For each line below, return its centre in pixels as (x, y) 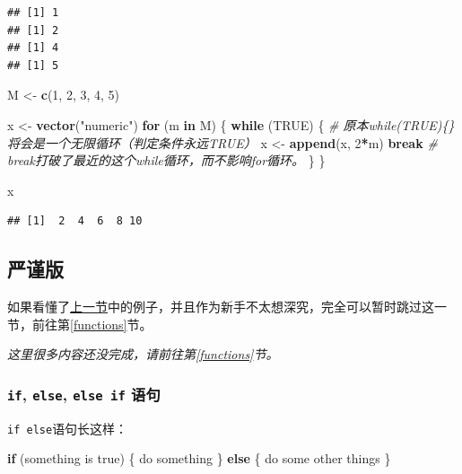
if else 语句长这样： (68, 428)
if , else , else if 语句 (84, 394)
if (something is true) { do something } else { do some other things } (199, 458)
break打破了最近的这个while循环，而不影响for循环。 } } (166, 160)
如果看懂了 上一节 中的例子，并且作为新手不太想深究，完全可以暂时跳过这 (221, 307)
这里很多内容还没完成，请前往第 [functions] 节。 (143, 354)
